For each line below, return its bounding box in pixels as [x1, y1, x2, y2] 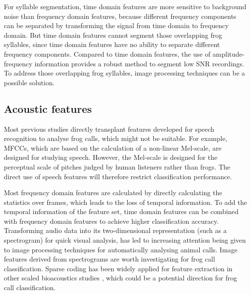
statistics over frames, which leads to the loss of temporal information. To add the [4, 197, 247, 207]
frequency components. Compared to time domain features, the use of [4, 48, 210, 59]
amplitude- [212, 48, 245, 59]
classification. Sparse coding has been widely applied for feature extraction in [4, 263, 233, 273]
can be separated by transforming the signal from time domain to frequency [4, 20, 229, 31]
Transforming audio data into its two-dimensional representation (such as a [4, 225, 227, 235]
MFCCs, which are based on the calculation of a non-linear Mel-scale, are [4, 142, 222, 153]
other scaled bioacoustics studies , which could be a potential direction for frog [4, 273, 237, 283]
